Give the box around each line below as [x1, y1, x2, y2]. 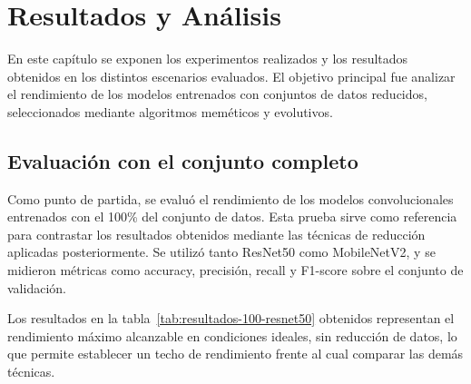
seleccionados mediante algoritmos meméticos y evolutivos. [7, 102, 333, 121]
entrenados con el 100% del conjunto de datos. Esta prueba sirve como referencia [7, 207, 457, 226]
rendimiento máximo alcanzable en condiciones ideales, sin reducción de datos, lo [7, 326, 457, 345]
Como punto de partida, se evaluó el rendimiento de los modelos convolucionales [7, 189, 454, 208]
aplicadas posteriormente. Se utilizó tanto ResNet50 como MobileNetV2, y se [7, 242, 436, 261]
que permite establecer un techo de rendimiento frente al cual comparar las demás [7, 344, 464, 363]
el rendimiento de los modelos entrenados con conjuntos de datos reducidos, [7, 84, 427, 103]
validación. [7, 278, 66, 297]
